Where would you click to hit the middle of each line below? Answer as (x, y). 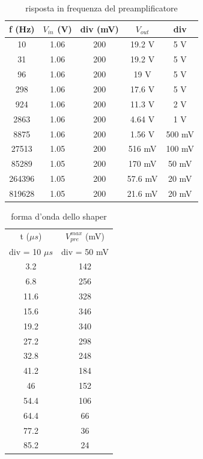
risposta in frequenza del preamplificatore (101, 8)
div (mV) (99, 28)
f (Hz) (22, 28)
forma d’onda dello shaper (59, 216)
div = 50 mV (85, 251)
